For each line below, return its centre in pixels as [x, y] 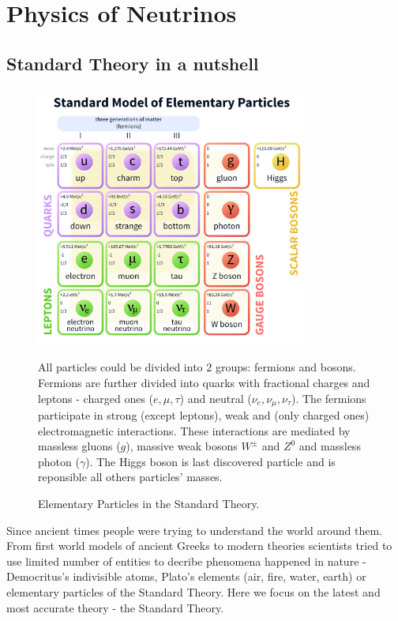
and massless [330, 446]
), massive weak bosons [182, 446]
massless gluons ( [79, 446]
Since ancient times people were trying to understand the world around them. [194, 530]
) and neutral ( [216, 398]
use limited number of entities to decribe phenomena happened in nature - [186, 561]
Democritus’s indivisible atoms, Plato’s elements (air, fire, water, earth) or [186, 576]
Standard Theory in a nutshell [133, 63]
